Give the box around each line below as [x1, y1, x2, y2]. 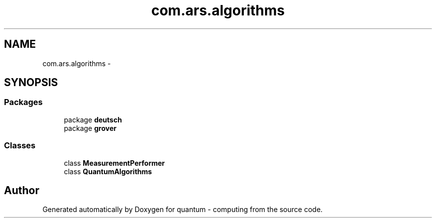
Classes [4, 140, 36, 151]
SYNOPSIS [4, 76, 58, 89]
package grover [64, 123, 116, 132]
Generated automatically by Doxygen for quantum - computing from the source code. [42, 205, 323, 214]
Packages [4, 97, 43, 108]
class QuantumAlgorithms [64, 167, 152, 176]
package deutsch [64, 115, 122, 124]
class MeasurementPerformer [64, 158, 165, 167]
